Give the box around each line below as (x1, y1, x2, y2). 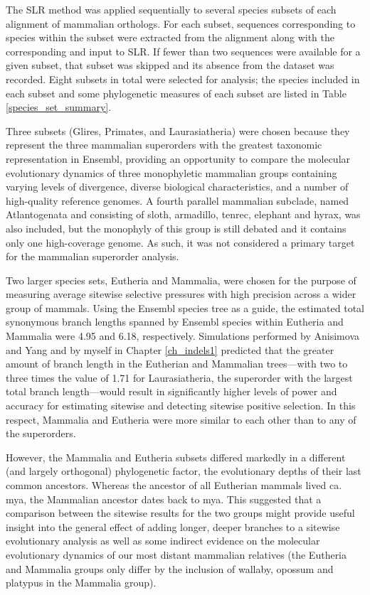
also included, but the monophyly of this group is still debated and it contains (6, 220, 347, 235)
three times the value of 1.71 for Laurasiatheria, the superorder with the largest (6, 370, 353, 385)
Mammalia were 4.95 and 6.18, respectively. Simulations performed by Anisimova (6, 328, 359, 343)
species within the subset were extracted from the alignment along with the (6, 30, 334, 45)
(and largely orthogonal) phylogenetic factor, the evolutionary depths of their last (6, 463, 361, 478)
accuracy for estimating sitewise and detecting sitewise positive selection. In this (6, 398, 356, 413)
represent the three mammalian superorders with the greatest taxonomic (6, 137, 322, 152)
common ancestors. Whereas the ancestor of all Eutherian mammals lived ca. (6, 478, 342, 492)
